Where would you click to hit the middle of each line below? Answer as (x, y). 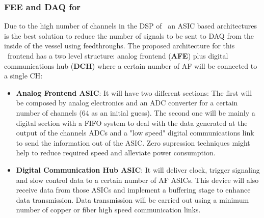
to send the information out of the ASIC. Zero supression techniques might (133, 142)
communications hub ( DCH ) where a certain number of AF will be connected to (131, 65)
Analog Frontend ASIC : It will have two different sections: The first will (134, 92)
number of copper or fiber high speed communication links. (108, 210)
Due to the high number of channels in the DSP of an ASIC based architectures (130, 26)
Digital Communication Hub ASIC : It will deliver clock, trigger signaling (138, 169)
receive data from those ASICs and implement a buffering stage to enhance (133, 190)
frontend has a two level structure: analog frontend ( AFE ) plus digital (118, 56)
